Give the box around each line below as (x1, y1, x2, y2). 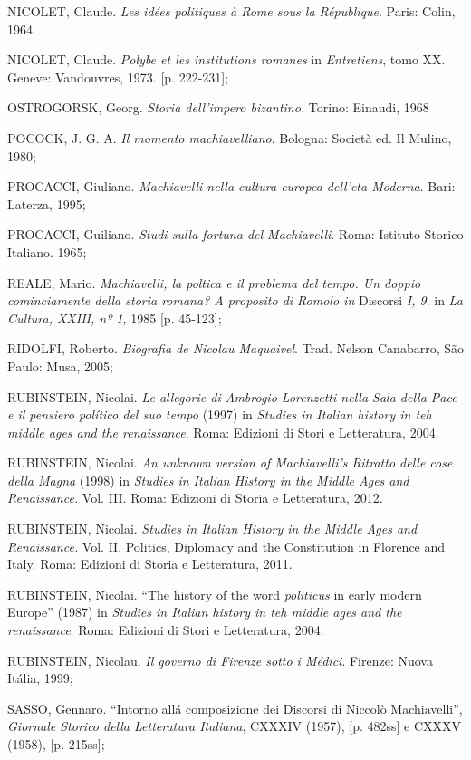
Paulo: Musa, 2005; (7, 356, 113, 375)
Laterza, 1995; (7, 194, 86, 213)
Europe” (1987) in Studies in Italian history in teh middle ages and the (7, 602, 402, 621)
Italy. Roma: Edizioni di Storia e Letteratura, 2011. (7, 554, 293, 573)
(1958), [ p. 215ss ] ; (7, 735, 105, 753)
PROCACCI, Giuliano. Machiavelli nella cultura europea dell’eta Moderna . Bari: (7, 177, 456, 196)
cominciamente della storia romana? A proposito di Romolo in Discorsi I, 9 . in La (7, 291, 463, 310)
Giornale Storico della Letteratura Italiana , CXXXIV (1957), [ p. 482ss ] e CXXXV (7, 717, 462, 736)
